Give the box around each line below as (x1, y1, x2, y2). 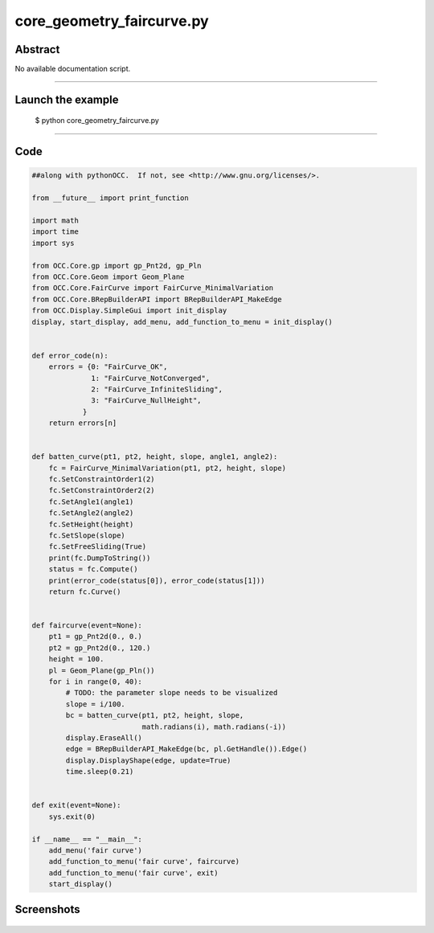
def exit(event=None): (31, 800, 121, 810)
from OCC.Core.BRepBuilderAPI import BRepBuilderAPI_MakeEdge (31, 294, 282, 304)
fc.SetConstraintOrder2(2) (48, 486, 156, 495)
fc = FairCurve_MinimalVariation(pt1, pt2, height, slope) (48, 463, 287, 473)
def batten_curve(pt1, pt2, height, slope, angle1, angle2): (31, 452, 278, 461)
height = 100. (48, 655, 104, 664)
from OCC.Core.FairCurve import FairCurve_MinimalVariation (31, 284, 274, 293)
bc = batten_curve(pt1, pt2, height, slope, (65, 711, 244, 720)
